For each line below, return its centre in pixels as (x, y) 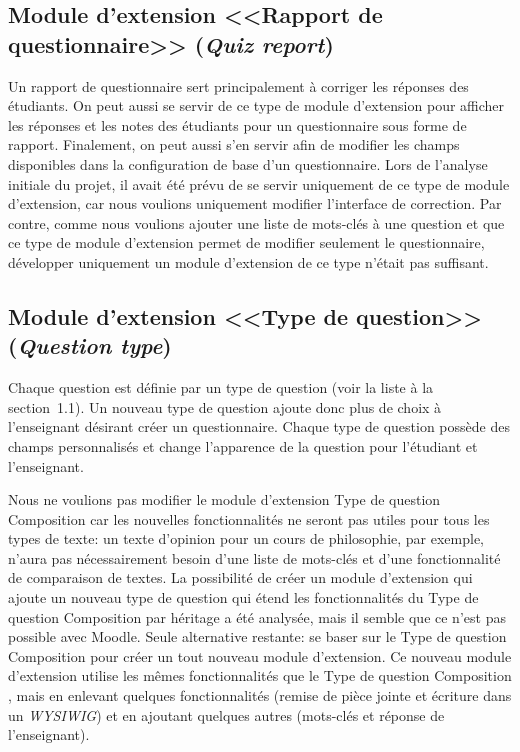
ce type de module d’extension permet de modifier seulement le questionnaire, (246, 242)
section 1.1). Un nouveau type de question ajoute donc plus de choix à (225, 406)
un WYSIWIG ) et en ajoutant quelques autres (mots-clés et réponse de (226, 714)
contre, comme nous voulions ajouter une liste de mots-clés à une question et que (256, 222)
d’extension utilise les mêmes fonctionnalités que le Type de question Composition (260, 675)
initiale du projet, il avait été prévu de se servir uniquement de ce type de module (259, 183)
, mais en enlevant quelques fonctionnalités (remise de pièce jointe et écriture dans (260, 695)
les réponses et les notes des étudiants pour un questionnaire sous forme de (237, 124)
